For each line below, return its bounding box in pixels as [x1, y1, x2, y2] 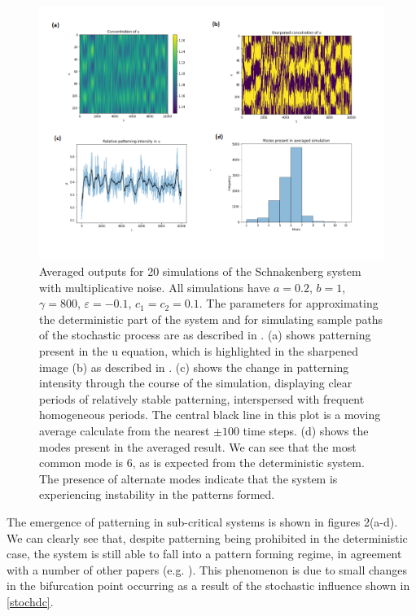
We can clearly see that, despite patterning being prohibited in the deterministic [7, 529, 408, 546]
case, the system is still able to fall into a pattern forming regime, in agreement [7, 545, 402, 562]
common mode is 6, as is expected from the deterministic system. [39, 454, 365, 471]
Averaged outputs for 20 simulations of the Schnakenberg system [39, 263, 361, 280]
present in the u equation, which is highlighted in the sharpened [39, 343, 358, 360]
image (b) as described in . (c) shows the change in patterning [39, 358, 349, 375]
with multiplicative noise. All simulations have [39, 278, 270, 295]
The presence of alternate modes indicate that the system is [39, 470, 338, 487]
